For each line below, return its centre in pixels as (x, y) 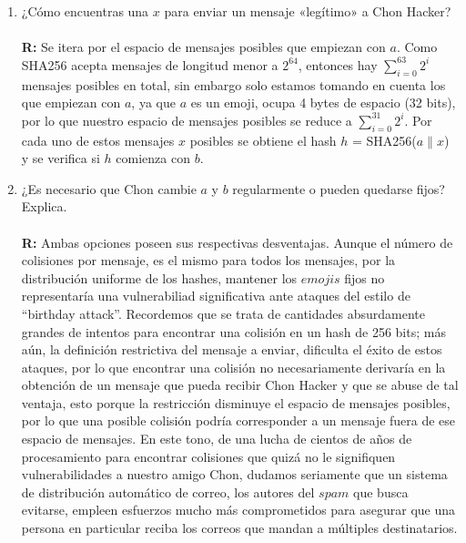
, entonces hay (338, 64)
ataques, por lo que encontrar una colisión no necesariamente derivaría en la (233, 367)
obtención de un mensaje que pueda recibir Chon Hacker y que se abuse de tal (240, 385)
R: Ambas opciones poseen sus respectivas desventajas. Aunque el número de (237, 242)
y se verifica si (61, 158)
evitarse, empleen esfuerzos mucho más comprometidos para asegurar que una (238, 510)
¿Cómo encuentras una (85, 11)
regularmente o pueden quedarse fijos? (339, 188)
